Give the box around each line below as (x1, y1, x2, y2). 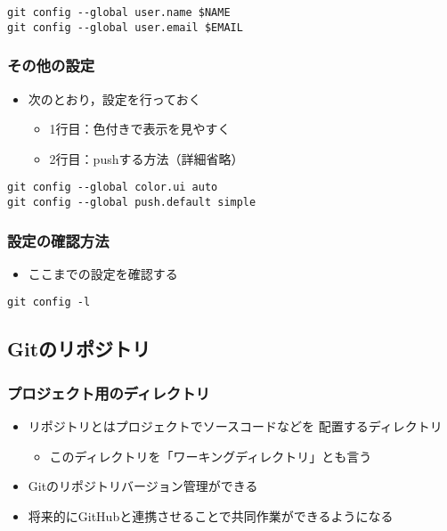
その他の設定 (7, 54, 95, 77)
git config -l (7, 296, 91, 309)
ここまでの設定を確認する (28, 264, 178, 282)
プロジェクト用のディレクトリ (7, 381, 210, 404)
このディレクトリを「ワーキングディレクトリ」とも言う (49, 446, 372, 465)
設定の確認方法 (7, 229, 110, 251)
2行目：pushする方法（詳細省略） (49, 149, 244, 167)
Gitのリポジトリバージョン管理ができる (28, 477, 258, 495)
